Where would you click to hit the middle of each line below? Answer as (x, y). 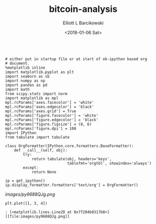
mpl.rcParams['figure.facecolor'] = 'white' (52, 115)
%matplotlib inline (25, 68)
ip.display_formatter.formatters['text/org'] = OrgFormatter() (72, 185)
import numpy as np (25, 80)
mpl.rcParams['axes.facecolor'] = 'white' (50, 102)
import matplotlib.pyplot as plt (40, 72)
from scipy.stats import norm (36, 94)
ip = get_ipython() (25, 181)
